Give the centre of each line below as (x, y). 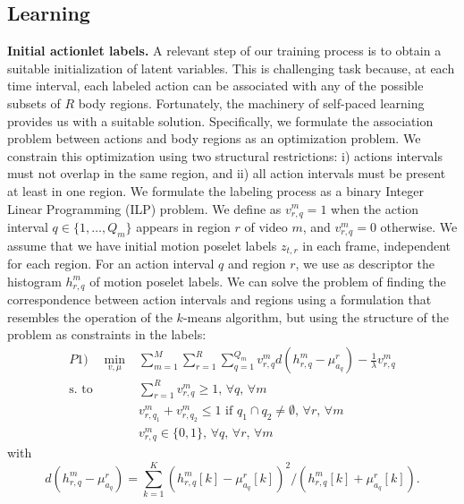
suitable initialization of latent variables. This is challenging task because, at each (231, 68)
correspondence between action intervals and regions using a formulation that (219, 299)
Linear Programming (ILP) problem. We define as (144, 208)
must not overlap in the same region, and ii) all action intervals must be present (227, 173)
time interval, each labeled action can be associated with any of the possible (215, 85)
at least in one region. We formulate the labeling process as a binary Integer (215, 190)
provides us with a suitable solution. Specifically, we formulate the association (220, 120)
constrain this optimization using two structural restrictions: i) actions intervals (225, 155)
